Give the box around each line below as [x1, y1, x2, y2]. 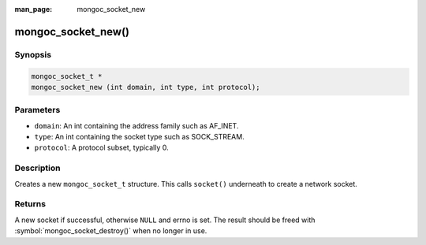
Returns [14, 199, 47, 210]
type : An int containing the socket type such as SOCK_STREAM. [34, 132, 245, 142]
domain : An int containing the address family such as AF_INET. [34, 121, 239, 130]
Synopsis [14, 49, 51, 60]
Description [14, 162, 61, 173]
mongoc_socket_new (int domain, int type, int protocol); [31, 83, 260, 91]
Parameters [14, 105, 61, 116]
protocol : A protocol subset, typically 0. [34, 143, 169, 153]
